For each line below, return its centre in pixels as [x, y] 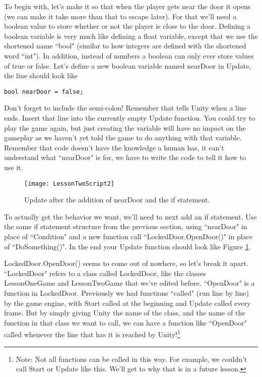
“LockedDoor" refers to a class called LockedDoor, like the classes [105, 273]
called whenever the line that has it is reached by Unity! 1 [92, 333]
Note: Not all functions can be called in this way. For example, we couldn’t [132, 359]
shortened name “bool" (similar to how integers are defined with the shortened [125, 46]
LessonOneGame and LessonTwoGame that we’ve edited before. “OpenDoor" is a [129, 283]
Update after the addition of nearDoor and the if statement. [117, 200]
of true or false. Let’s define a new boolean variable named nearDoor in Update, [128, 65]
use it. [14, 167]
